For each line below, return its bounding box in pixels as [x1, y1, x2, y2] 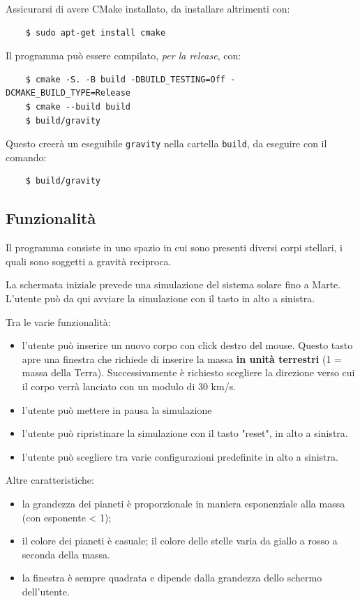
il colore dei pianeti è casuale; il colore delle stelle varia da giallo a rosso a [22, 533, 338, 548]
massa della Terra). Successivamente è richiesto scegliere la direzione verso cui [22, 365, 355, 380]
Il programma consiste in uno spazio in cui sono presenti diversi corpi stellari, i [6, 240, 343, 255]
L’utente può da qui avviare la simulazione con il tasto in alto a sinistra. [6, 290, 315, 305]
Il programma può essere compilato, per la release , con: [6, 48, 241, 63]
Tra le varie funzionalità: [6, 314, 111, 329]
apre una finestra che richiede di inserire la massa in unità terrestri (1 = [22, 351, 342, 366]
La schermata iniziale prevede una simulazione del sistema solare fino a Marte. [6, 277, 341, 292]
